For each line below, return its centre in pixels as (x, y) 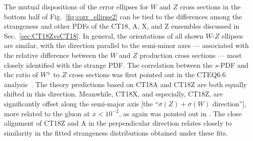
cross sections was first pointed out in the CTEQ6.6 (148, 74)
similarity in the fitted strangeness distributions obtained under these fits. (116, 132)
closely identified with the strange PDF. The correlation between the (108, 65)
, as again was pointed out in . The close (180, 113)
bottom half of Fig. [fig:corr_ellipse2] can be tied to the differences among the (123, 16)
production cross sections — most (191, 55)
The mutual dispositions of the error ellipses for (76, 6)
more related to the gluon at (47, 113)
